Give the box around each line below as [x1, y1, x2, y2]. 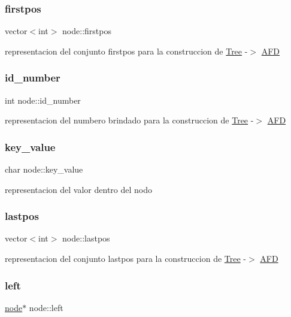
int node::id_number [5, 93, 81, 106]
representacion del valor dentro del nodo [5, 183, 153, 195]
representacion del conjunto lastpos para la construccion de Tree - [5, 252, 247, 265]
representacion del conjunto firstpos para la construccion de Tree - [5, 44, 248, 57]
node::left [29, 301, 63, 313]
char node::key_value [5, 163, 83, 176]
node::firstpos [62, 25, 111, 37]
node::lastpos [62, 232, 110, 244]
